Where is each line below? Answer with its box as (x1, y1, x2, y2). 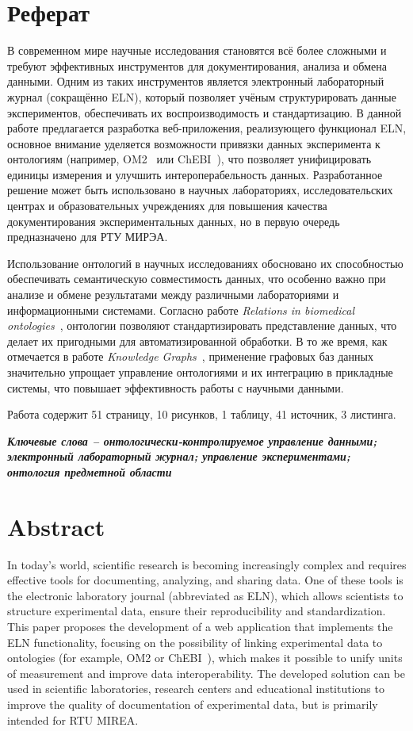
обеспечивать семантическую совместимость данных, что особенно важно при (7, 270, 386, 287)
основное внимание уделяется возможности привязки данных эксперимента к (7, 135, 380, 151)
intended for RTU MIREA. (7, 711, 139, 728)
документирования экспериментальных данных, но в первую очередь (7, 212, 340, 229)
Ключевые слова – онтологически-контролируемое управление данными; (7, 432, 377, 449)
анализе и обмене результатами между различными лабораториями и (7, 286, 339, 303)
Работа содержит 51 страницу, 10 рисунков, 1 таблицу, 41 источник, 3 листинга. (7, 406, 396, 423)
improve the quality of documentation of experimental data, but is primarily (7, 696, 378, 713)
